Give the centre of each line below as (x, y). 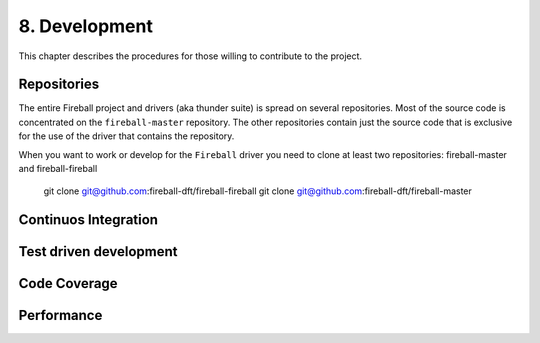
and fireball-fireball (58, 169)
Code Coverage (68, 283)
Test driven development (98, 251)
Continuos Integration (88, 220)
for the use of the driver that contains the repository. (126, 136)
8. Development (86, 26)
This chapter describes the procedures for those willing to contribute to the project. (190, 56)
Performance (60, 315)
